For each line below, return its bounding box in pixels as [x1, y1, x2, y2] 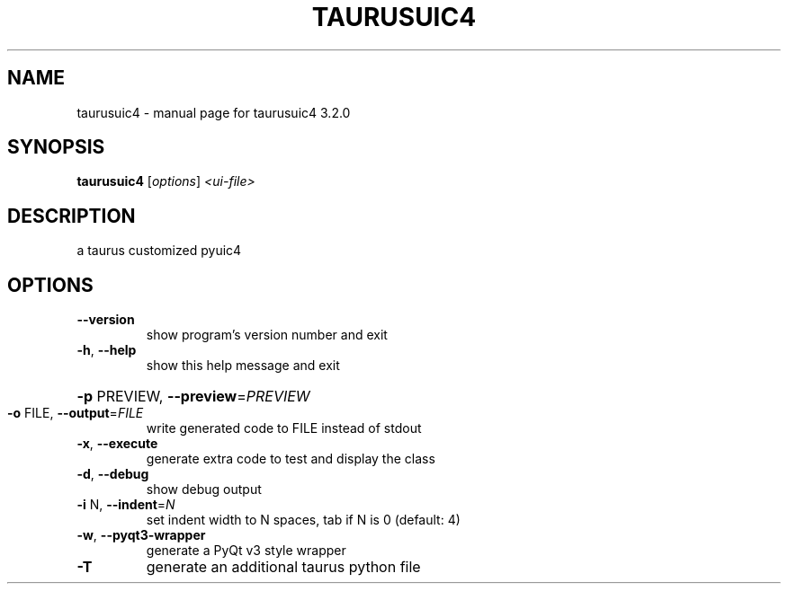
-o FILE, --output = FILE [7, 405, 144, 421]
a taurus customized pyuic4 [76, 243, 242, 259]
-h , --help [76, 342, 137, 358]
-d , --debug [76, 466, 149, 482]
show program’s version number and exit [146, 327, 388, 343]
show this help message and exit [146, 357, 340, 374]
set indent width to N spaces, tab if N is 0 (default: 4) [146, 512, 461, 528]
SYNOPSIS [7, 136, 105, 159]
